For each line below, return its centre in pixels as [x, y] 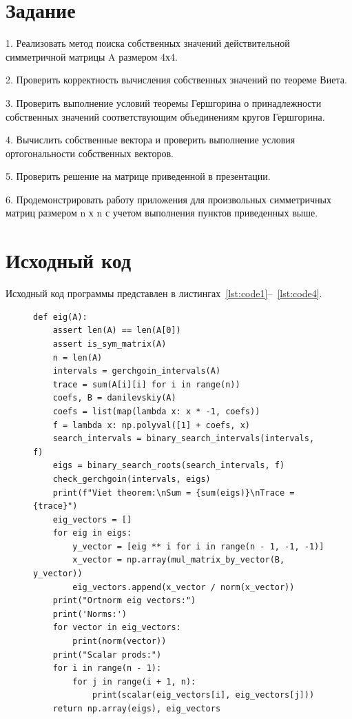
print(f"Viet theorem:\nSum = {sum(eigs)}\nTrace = [174, 493]
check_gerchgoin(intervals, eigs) [132, 479]
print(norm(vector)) [120, 641]
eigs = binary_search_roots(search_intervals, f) [169, 466]
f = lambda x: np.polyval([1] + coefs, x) [151, 425]
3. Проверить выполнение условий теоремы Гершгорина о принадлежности [164, 102]
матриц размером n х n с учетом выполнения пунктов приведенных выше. [162, 213]
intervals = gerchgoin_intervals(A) [137, 371]
